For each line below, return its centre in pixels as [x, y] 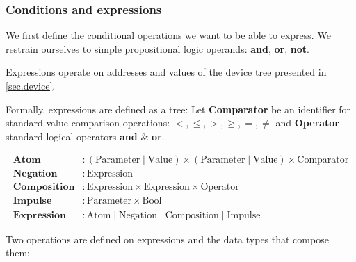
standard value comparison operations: [88, 123]
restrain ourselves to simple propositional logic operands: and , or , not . [157, 48]
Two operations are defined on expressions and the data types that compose [167, 239]
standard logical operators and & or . [85, 136]
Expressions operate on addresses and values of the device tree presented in [166, 72]
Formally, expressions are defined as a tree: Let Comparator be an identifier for [178, 109]
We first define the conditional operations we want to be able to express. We [168, 35]
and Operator [307, 123]
